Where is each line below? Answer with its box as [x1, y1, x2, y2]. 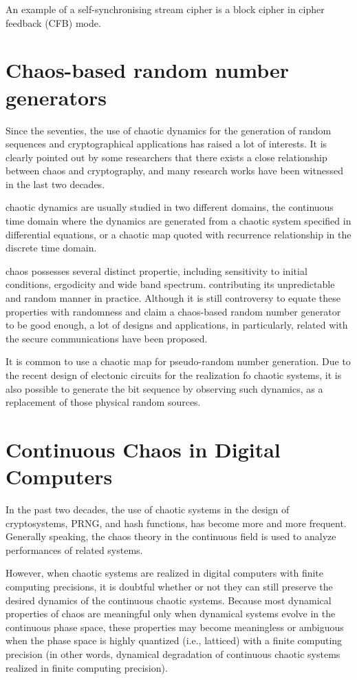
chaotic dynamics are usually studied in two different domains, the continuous [6, 200, 334, 214]
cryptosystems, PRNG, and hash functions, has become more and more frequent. [6, 515, 347, 530]
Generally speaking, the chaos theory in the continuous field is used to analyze [6, 529, 336, 544]
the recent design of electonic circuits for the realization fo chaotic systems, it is [6, 368, 342, 382]
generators [6, 83, 107, 111]
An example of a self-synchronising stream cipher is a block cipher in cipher [6, 2, 325, 16]
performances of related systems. [6, 542, 143, 557]
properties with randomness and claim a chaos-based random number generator [6, 304, 341, 318]
